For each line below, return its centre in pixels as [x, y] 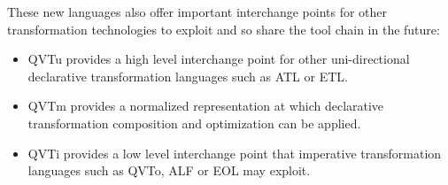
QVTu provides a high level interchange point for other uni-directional [219, 59]
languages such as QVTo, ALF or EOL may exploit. [169, 170]
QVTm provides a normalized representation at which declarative [206, 106]
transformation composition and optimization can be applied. [194, 123]
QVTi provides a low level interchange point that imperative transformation [235, 153]
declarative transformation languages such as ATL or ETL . [188, 76]
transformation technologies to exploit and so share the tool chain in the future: [224, 29]
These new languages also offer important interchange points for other [197, 12]
